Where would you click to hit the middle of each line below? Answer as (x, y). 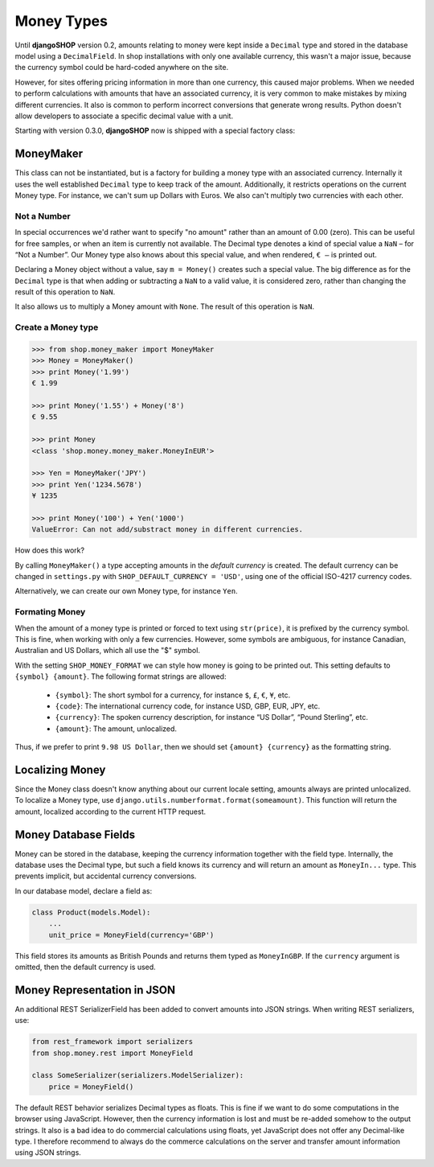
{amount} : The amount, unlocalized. (116, 729)
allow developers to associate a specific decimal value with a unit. (124, 116)
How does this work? (49, 550)
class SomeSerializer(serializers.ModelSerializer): (138, 1075)
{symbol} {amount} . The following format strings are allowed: (121, 676)
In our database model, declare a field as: (84, 891)
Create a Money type (57, 327)
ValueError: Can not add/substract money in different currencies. (168, 530)
